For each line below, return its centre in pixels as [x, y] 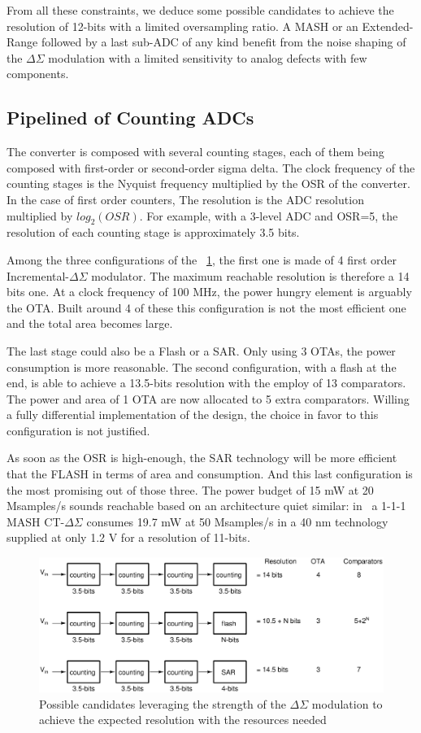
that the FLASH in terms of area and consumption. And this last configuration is [210, 474]
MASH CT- [36, 521]
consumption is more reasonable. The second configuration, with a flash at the [202, 366]
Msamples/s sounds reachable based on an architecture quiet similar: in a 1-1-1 [206, 506]
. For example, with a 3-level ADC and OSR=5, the [269, 215]
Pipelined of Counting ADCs [130, 118]
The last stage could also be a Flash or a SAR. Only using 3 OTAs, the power [201, 350]
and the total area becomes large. [90, 323]
